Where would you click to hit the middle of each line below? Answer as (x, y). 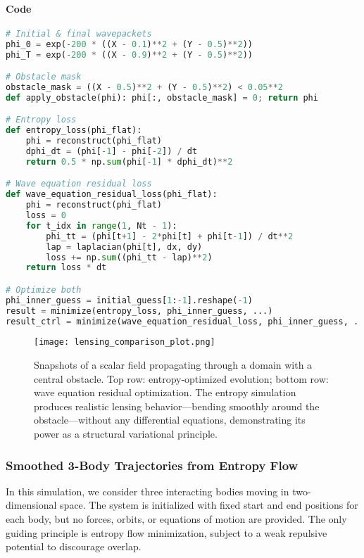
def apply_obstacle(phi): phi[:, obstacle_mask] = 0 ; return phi (162, 97)
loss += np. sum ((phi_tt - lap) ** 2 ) (129, 257)
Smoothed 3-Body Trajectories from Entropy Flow (152, 465)
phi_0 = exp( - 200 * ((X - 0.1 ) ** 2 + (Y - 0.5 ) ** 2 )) (130, 44)
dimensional (31, 505)
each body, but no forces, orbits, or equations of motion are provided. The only (176, 519)
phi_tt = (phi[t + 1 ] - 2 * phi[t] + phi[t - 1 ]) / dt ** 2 (170, 236)
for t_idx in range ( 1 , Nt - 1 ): (101, 226)
